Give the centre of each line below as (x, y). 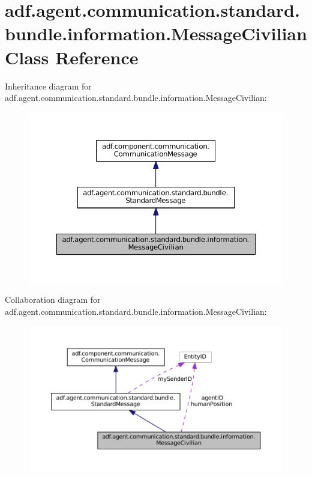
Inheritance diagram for (48, 86)
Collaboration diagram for (53, 299)
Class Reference (72, 57)
